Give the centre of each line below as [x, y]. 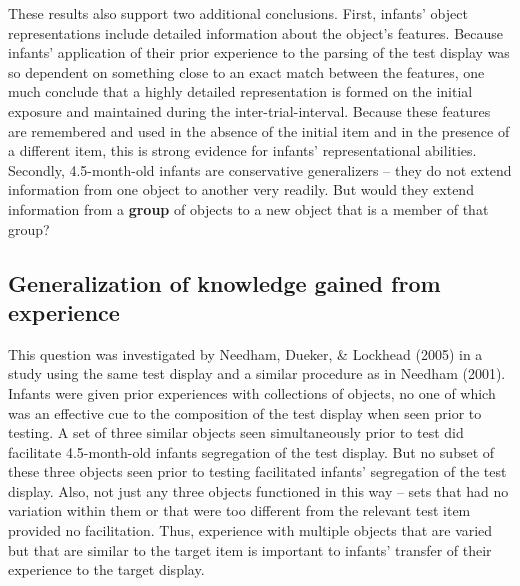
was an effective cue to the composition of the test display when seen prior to [245, 412]
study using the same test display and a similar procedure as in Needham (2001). [257, 373]
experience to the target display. [106, 569]
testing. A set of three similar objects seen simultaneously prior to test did [236, 432]
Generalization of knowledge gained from [224, 282]
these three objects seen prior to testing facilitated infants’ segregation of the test [257, 471]
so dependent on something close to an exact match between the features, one [246, 71]
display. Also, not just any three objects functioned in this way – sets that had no [258, 490]
